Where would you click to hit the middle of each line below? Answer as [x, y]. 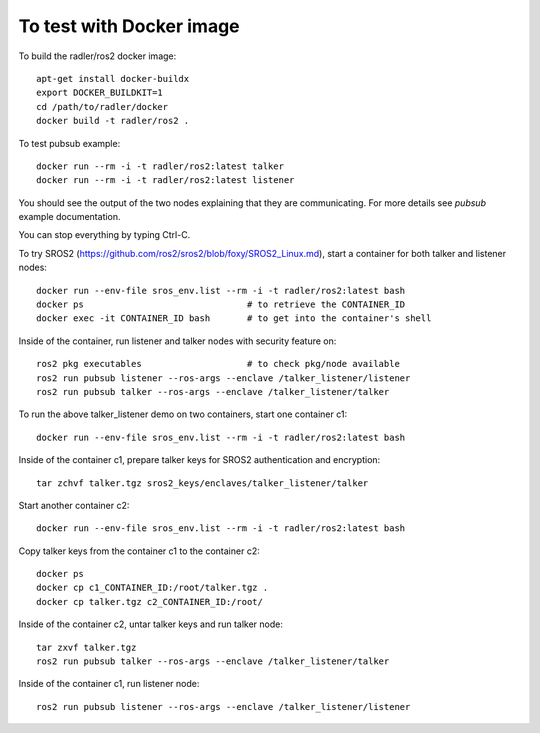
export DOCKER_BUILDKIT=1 [100, 93]
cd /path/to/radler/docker [102, 106]
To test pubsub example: [69, 143]
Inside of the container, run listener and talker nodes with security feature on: [177, 341]
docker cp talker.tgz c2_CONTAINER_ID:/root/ [150, 601]
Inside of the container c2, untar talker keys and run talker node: [151, 624]
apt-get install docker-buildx [113, 78]
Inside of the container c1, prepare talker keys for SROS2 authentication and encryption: [199, 460]
